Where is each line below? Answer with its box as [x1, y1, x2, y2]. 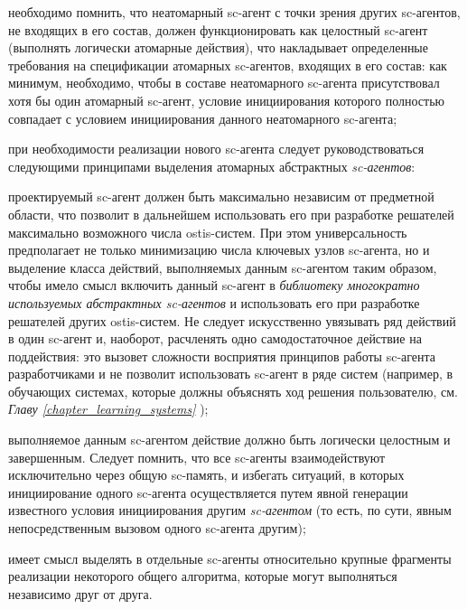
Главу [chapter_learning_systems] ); [8, 399, 209, 418]
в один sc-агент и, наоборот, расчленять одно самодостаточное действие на [8, 329, 422, 348]
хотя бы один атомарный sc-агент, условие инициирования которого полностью [8, 90, 445, 109]
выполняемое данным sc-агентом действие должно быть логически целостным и [8, 430, 451, 449]
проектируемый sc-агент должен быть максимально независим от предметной [8, 187, 434, 206]
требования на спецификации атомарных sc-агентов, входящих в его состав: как [8, 55, 447, 74]
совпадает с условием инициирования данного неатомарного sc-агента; [8, 108, 397, 127]
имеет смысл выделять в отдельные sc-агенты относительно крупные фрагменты [8, 548, 452, 567]
